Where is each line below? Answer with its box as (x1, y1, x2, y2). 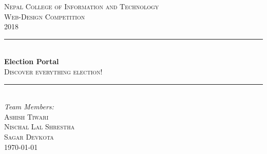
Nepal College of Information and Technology (4, 1, 159, 11)
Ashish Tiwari (4, 111, 49, 122)
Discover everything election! (4, 66, 103, 76)
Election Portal (4, 56, 59, 67)
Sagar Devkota (4, 131, 54, 142)
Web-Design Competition (4, 11, 85, 22)
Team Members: (4, 101, 54, 112)
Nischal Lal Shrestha (4, 121, 75, 132)
